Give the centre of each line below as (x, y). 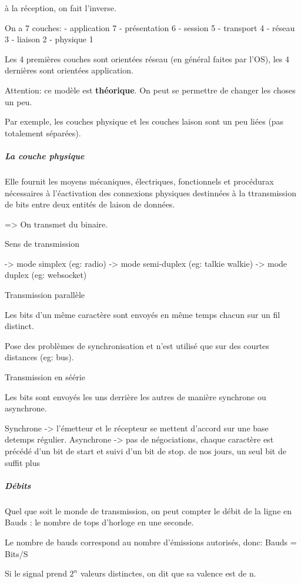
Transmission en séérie (45, 377)
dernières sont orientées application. (69, 70)
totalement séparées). (43, 133)
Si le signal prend (36, 573)
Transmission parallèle (45, 295)
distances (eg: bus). (39, 357)
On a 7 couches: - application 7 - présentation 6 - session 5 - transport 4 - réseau (150, 27)
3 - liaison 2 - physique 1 (49, 39)
